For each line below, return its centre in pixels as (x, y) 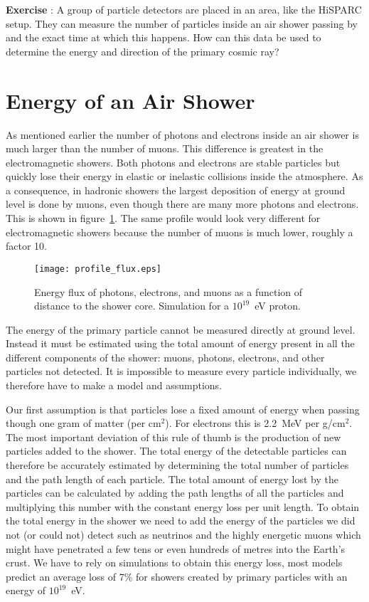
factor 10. (26, 246)
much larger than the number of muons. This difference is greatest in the (165, 148)
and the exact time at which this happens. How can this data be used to (164, 37)
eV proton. (278, 306)
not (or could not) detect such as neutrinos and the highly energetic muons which (183, 534)
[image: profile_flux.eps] (98, 269)
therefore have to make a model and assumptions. (114, 385)
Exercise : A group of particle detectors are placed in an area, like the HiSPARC (184, 9)
